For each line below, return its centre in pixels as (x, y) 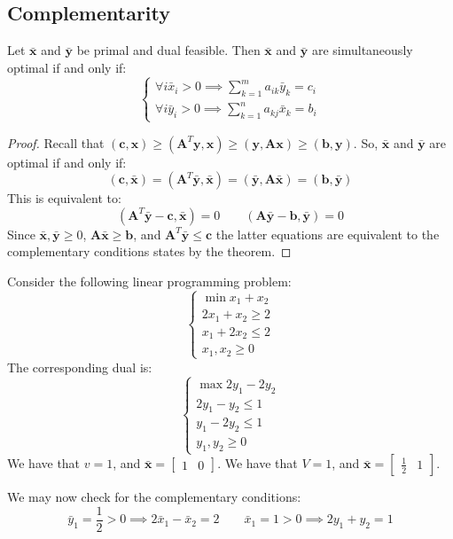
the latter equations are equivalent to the (328, 234)
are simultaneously (362, 50)
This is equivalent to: (64, 198)
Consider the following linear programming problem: (149, 281)
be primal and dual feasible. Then (168, 50)
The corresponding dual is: (80, 367)
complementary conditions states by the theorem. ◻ (149, 251)
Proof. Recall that (56, 142)
